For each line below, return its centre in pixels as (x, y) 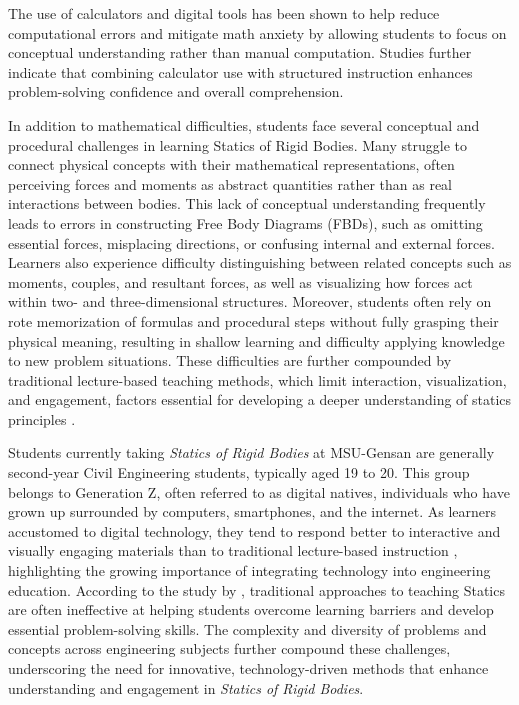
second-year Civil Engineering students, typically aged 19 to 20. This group (239, 472)
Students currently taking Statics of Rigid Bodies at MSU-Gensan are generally (251, 452)
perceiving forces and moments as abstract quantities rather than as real (230, 183)
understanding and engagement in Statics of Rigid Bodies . (186, 687)
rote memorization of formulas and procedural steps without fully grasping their (253, 320)
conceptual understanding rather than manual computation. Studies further (240, 52)
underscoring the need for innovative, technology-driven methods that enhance (248, 668)
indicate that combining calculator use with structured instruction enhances (240, 71)
